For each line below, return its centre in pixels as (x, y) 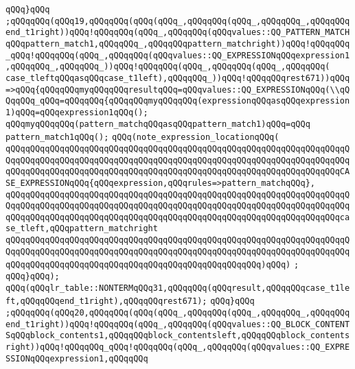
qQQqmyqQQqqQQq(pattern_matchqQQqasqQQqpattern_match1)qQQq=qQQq (158, 124)
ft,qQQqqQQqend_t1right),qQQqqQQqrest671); (106, 301)
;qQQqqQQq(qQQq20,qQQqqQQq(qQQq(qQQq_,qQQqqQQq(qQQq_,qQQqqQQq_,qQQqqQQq (178, 313)
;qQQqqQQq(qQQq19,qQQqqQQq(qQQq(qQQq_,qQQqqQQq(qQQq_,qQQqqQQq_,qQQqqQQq (178, 21)
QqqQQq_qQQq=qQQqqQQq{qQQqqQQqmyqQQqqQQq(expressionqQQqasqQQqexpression (178, 101)
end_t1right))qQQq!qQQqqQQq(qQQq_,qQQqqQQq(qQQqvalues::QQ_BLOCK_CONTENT (178, 324)
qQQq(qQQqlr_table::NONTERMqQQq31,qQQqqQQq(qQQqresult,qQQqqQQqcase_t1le (178, 288)
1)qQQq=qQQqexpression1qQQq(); (77, 112)
